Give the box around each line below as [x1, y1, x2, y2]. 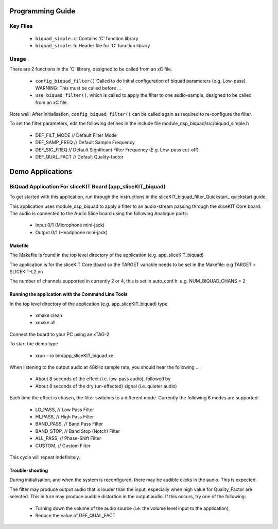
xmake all [35, 320, 56, 326]
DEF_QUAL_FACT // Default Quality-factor [35, 154, 124, 160]
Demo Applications [9, 167, 73, 176]
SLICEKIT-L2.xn [9, 268, 43, 275]
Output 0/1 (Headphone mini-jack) [35, 229, 108, 235]
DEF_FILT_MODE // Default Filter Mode [35, 132, 117, 138]
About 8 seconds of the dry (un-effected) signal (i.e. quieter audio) [35, 383, 177, 389]
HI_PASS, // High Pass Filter [35, 413, 94, 419]
